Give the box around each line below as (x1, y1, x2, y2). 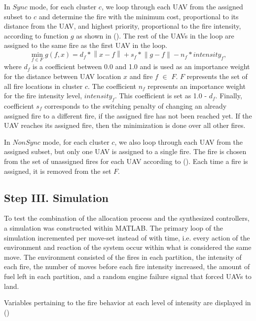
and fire (129, 71, 153, 81)
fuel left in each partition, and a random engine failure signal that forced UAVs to (4, 271, 252, 281)
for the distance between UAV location (4, 71, 121, 81)
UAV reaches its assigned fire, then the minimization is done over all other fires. (4, 120, 246, 130)
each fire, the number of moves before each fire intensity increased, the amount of (4, 261, 250, 272)
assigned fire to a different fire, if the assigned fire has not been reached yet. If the (4, 110, 252, 120)
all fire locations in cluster (4, 80, 83, 91)
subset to (4, 11, 32, 21)
